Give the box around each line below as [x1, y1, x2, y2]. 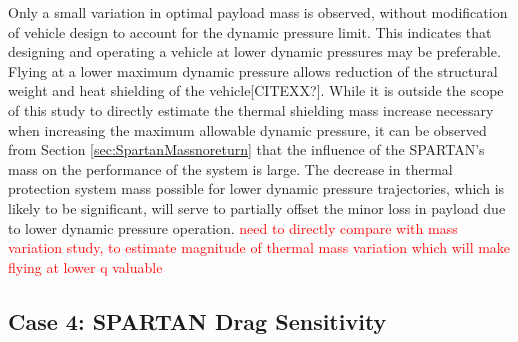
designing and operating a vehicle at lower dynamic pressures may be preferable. [8, 41, 501, 62]
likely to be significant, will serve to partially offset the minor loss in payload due [8, 197, 506, 218]
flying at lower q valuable [8, 256, 163, 277]
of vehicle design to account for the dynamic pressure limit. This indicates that [8, 21, 492, 42]
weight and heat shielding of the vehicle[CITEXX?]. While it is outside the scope [8, 80, 504, 101]
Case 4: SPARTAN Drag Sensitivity [8, 305, 387, 336]
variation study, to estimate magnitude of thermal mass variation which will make [8, 237, 511, 258]
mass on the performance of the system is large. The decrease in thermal [8, 158, 453, 179]
